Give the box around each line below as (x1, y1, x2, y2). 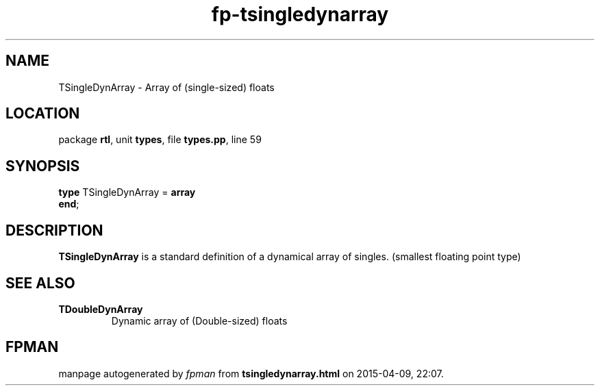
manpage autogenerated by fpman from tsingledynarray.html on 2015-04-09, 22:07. (58, 367, 444, 379)
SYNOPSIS (5, 157, 80, 175)
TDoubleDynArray (58, 303, 143, 315)
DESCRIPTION (5, 221, 103, 239)
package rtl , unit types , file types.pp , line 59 (58, 134, 262, 146)
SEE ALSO (5, 274, 75, 292)
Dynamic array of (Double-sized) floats (111, 314, 288, 327)
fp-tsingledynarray (211, 3, 389, 26)
